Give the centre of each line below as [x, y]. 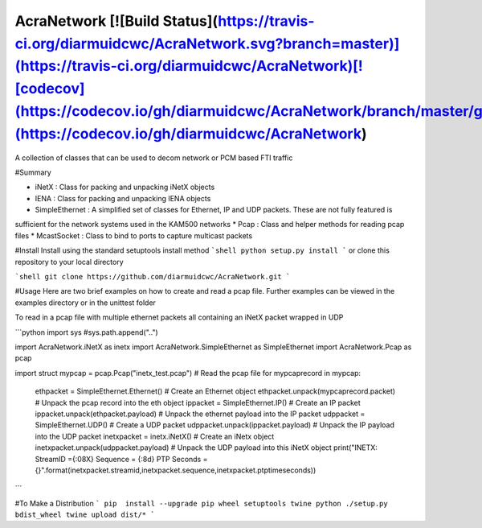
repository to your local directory [69, 262]
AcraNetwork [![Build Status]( [116, 21]
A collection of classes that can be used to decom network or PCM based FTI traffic [154, 158]
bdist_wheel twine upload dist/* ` [85, 515]
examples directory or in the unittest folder [86, 303]
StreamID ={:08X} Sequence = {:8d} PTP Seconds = [121, 459]
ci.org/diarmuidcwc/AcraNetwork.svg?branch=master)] [207, 43]
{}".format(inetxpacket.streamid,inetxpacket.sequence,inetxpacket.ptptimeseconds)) [176, 470]
